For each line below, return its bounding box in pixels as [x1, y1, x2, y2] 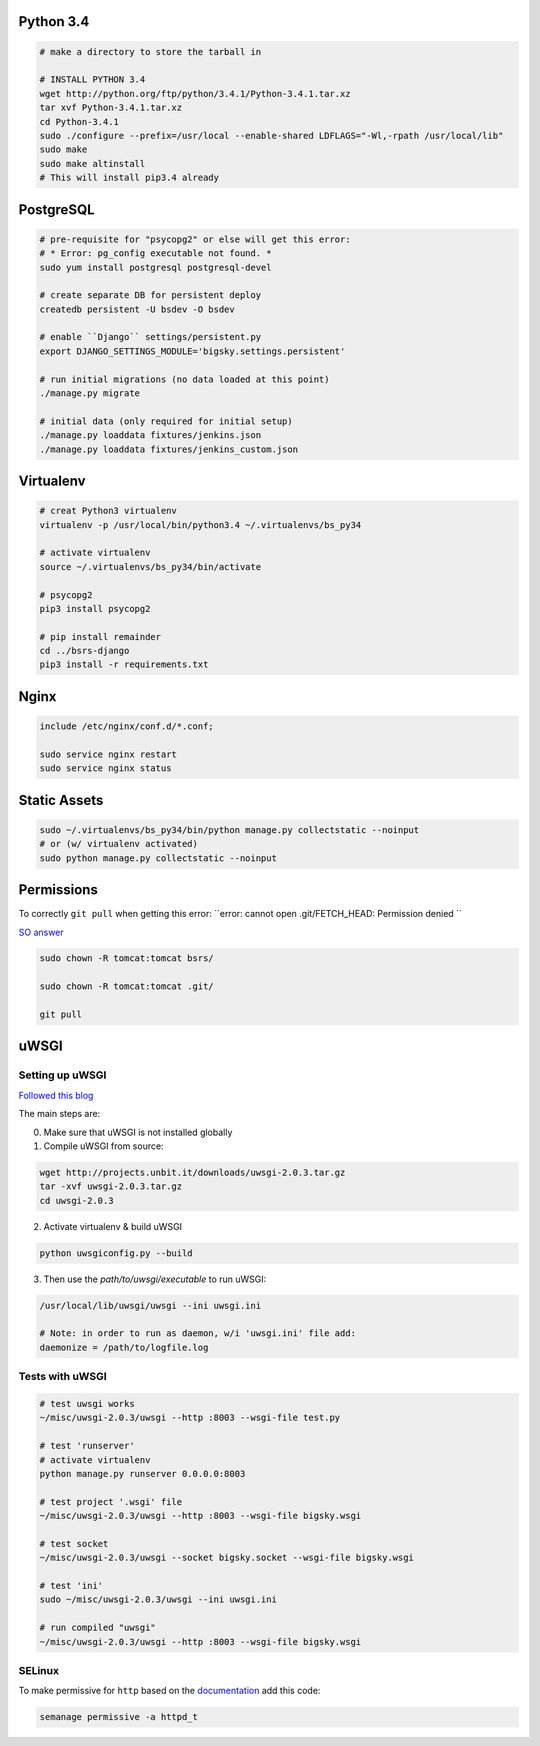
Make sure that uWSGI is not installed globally [43, 1126, 233, 1138]
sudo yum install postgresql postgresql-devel [39, 261, 272, 273]
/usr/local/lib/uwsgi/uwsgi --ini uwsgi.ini [39, 1300, 262, 1311]
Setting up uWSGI [18, 1068, 107, 1082]
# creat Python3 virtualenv [39, 505, 177, 517]
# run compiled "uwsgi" [39, 1622, 157, 1634]
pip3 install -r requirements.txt [39, 659, 209, 670]
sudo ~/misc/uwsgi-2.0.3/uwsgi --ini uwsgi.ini [39, 1594, 277, 1605]
